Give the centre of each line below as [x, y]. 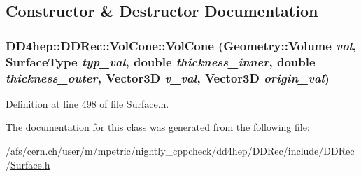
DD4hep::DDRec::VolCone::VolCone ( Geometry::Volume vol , [181, 45]
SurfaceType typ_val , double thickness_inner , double [161, 61]
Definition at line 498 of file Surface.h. [87, 103]
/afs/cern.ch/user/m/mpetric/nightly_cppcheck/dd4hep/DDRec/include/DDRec [180, 151]
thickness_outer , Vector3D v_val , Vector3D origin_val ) [168, 77]
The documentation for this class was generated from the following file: [158, 127]
